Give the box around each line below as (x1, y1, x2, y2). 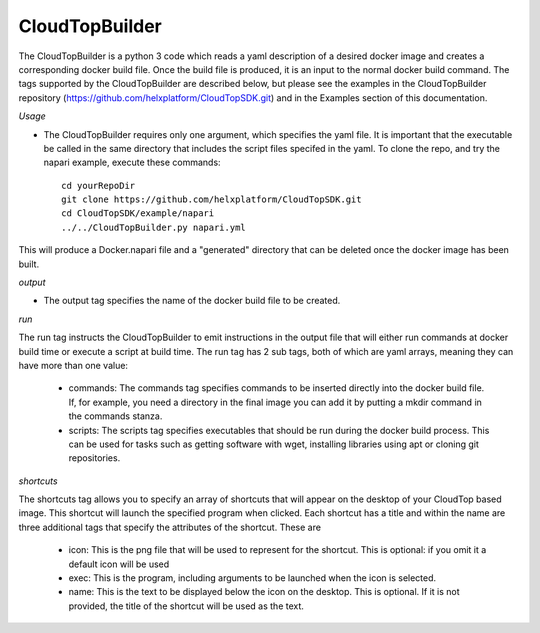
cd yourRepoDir (61, 180, 136, 191)
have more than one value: (18, 359, 129, 371)
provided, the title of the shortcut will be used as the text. (68, 600, 305, 612)
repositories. (68, 452, 121, 464)
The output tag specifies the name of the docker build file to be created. (43, 295, 341, 307)
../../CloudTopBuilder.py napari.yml (61, 221, 247, 233)
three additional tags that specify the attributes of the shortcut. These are (18, 521, 322, 533)
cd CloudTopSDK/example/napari (61, 208, 215, 219)
